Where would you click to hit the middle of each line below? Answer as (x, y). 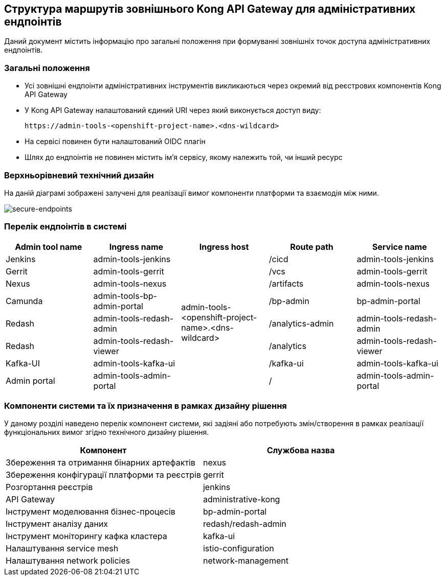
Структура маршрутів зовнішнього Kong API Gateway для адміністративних (210, 9)
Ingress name (136, 247)
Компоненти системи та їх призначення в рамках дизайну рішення (146, 406)
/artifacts (286, 283)
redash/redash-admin (244, 524)
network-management (246, 561)
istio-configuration (238, 549)
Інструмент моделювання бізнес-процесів (91, 512)
